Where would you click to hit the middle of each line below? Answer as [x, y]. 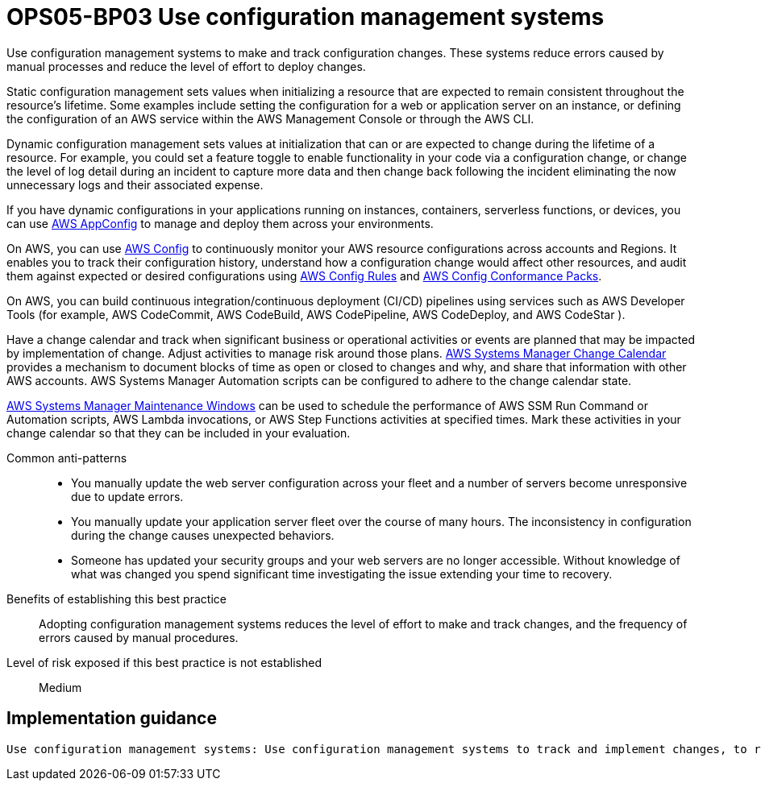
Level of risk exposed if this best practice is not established [164, 662]
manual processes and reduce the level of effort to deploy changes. [186, 66]
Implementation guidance [112, 719]
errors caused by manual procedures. [139, 637]
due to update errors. [127, 496]
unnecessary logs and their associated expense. [135, 184]
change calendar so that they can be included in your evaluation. [179, 433]
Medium [60, 687]
